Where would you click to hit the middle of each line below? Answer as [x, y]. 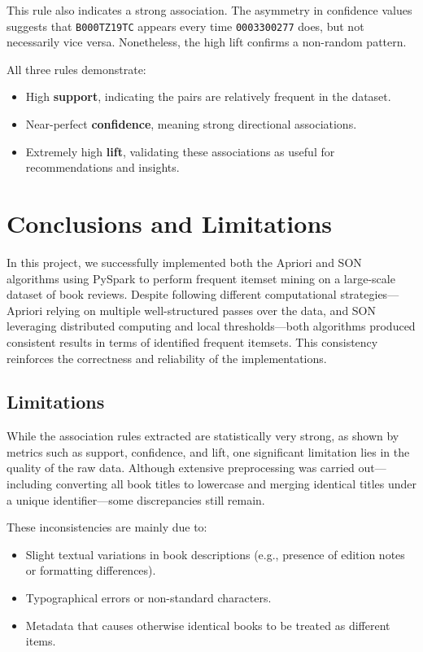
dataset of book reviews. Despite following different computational [172, 294]
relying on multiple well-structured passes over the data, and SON [211, 310]
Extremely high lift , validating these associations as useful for [180, 151]
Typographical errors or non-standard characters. [148, 598]
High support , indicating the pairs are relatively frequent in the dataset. [208, 96]
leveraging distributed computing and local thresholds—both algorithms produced [211, 326]
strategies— [370, 294]
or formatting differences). [91, 570]
